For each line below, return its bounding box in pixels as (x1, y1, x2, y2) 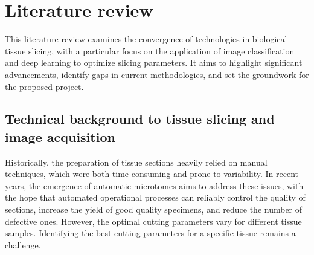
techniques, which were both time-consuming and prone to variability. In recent (5, 167, 299, 180)
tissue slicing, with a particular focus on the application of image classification (5, 44, 295, 57)
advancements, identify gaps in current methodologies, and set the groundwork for (5, 68, 309, 80)
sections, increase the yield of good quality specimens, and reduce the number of (5, 203, 303, 216)
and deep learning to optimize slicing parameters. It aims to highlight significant (5, 56, 303, 69)
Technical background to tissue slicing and (5, 109, 275, 128)
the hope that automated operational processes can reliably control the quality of (5, 191, 306, 204)
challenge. (5, 238, 41, 251)
